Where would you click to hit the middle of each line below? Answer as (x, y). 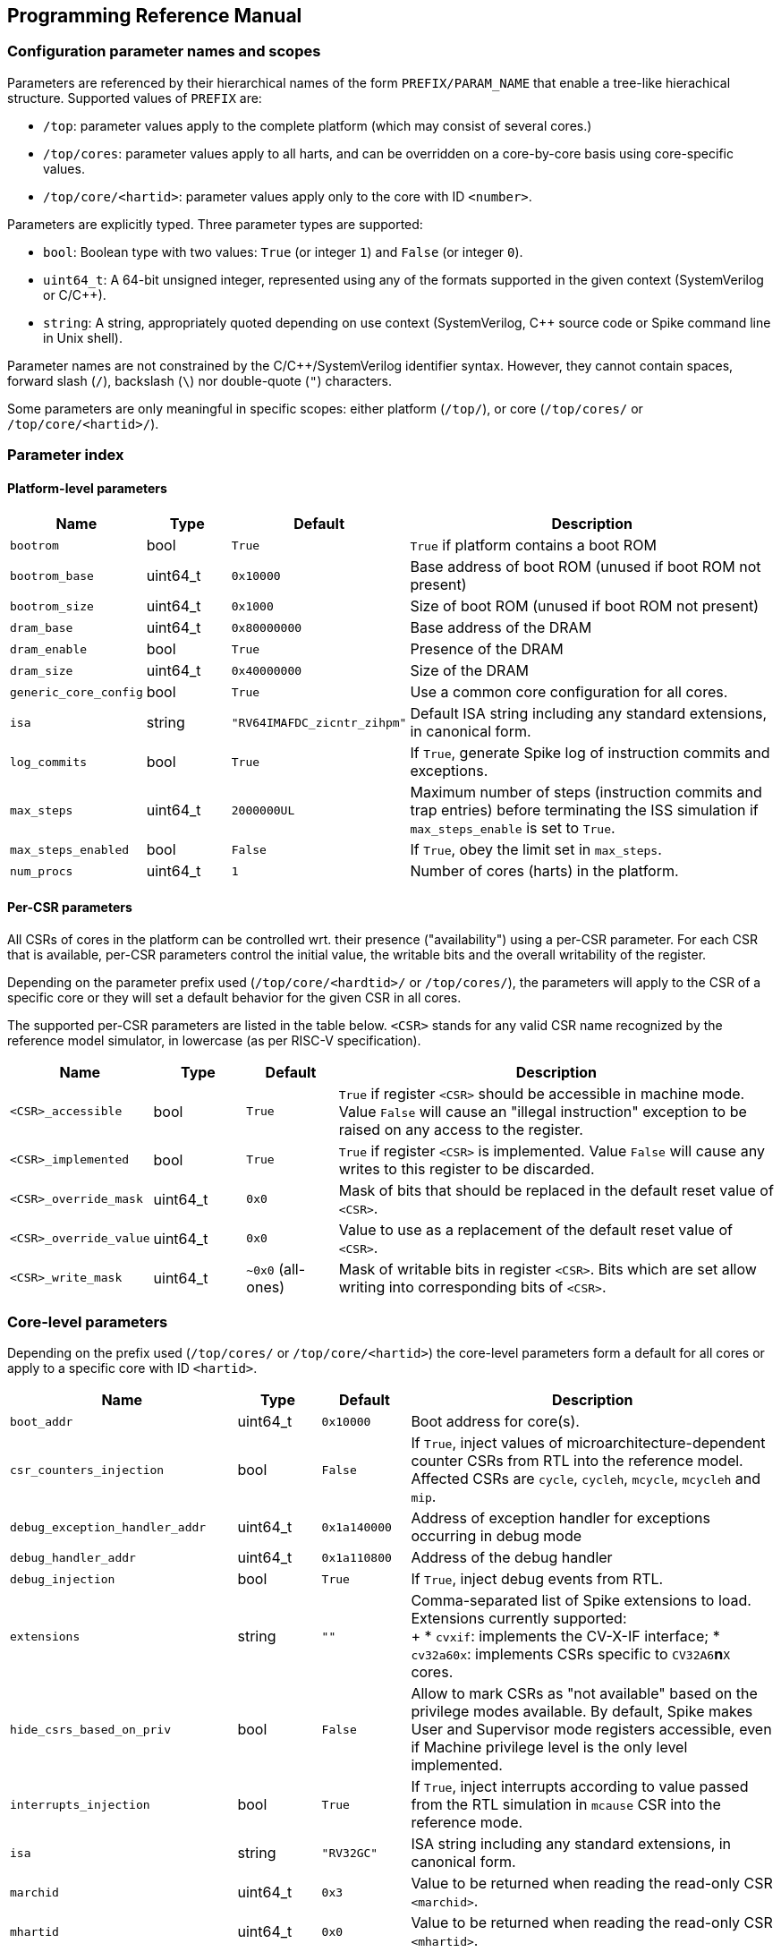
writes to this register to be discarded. (467, 1168)
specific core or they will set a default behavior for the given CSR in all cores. (234, 997)
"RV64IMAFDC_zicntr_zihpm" (319, 722)
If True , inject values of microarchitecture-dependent (588, 1443)
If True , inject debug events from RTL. (537, 1579)
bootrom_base (52, 575)
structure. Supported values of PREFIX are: (135, 98)
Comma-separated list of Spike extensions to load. (581, 1601)
